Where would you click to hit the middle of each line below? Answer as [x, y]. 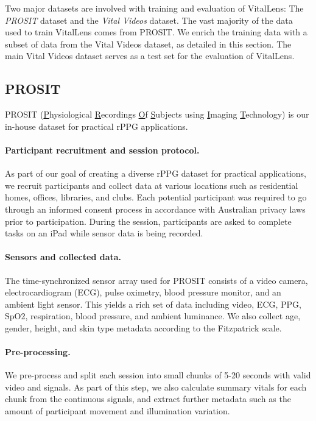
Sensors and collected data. [63, 257]
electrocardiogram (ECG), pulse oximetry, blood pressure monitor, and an [143, 292]
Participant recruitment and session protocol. [102, 150]
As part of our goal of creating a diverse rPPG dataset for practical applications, [156, 173]
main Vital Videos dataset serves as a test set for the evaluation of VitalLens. [150, 56]
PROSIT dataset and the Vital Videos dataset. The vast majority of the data [149, 20]
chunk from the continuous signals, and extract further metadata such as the [148, 399]
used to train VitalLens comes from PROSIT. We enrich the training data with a [156, 32]
